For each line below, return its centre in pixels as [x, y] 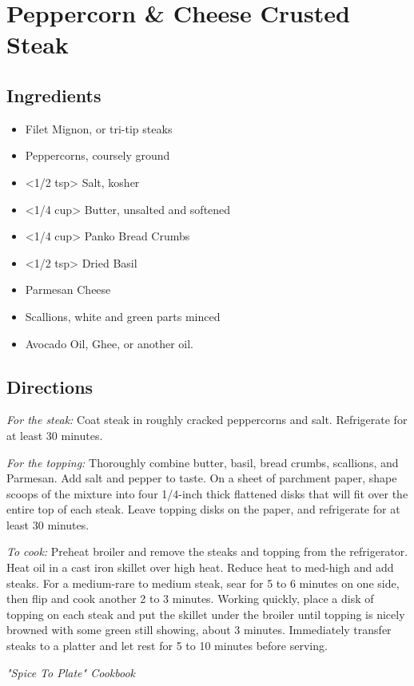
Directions [50, 386]
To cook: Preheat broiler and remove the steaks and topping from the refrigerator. [207, 551]
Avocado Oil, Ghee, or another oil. [109, 343]
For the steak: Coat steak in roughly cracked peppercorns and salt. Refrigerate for [207, 420]
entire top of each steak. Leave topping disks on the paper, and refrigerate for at [203, 509]
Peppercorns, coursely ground [98, 155]
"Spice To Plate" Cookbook [71, 672]
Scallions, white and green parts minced [123, 316]
